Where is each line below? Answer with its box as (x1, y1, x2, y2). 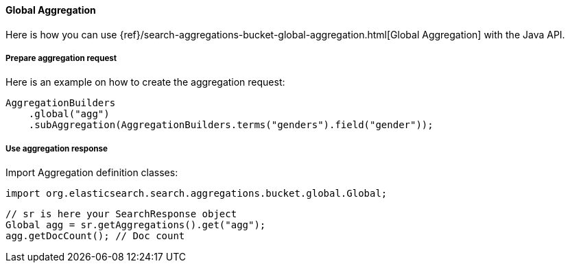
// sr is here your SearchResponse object (5, 208, 237, 220)
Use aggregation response (5, 143, 108, 154)
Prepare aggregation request (5, 53, 117, 63)
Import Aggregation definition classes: (5, 167, 178, 179)
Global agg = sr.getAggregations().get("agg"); (5, 219, 266, 231)
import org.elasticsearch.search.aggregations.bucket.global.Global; (5, 188, 388, 199)
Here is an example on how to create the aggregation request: (5, 76, 285, 88)
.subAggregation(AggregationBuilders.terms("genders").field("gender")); (28, 119, 434, 131)
